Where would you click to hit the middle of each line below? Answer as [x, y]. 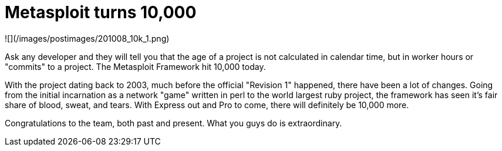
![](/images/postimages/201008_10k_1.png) [87, 38]
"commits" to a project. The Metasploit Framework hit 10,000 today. [135, 66]
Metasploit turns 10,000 [101, 12]
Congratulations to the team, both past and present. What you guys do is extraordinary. [173, 123]
